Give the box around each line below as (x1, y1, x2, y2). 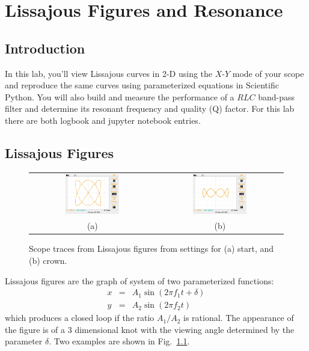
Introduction (5, 38, 85, 57)
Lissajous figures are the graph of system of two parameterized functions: (5, 274, 274, 287)
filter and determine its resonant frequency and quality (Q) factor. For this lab (5, 102, 295, 115)
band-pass (258, 90, 295, 103)
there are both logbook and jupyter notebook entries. (5, 114, 201, 126)
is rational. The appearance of (183, 311, 294, 324)
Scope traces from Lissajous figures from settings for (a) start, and (29, 242, 274, 255)
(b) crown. (29, 254, 67, 266)
